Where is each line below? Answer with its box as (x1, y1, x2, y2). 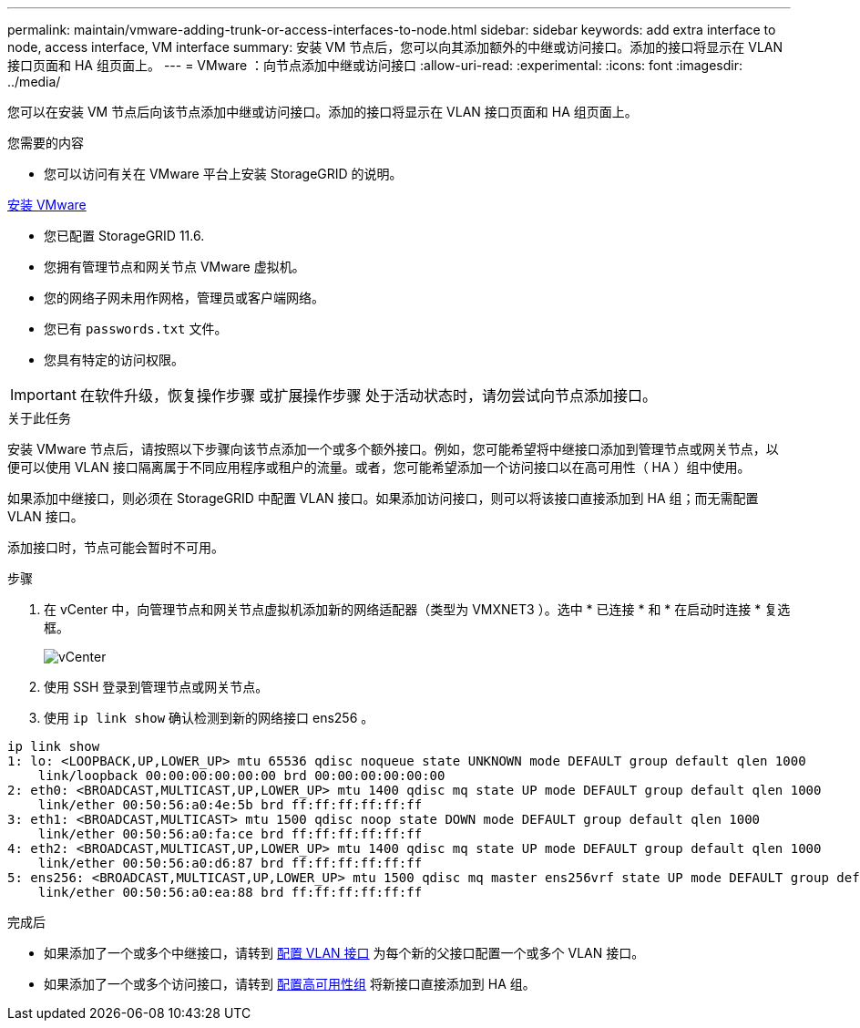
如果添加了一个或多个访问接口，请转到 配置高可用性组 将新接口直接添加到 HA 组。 (44, 976, 536, 992)
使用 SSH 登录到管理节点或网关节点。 (44, 679, 269, 694)
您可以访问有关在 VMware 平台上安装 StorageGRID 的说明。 (44, 166, 403, 181)
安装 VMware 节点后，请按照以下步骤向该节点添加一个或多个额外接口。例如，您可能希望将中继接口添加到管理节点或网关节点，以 (7, 441, 779, 457)
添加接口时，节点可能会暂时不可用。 (7, 540, 224, 555)
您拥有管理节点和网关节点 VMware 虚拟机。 (44, 259, 305, 274)
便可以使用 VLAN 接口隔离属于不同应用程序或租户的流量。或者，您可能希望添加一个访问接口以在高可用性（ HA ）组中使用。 (7, 459, 751, 475)
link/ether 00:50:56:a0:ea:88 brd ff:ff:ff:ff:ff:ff (37, 885, 423, 899)
